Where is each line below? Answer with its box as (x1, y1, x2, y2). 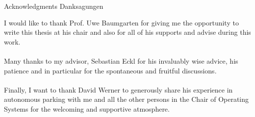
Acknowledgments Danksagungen (4, 1, 103, 11)
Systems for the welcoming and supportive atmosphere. (4, 103, 170, 114)
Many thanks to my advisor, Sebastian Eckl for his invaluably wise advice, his (4, 55, 238, 66)
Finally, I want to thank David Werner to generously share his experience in (4, 84, 233, 94)
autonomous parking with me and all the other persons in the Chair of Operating (4, 94, 249, 104)
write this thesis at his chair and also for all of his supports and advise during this (4, 27, 251, 37)
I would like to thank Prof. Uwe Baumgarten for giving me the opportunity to (4, 17, 239, 27)
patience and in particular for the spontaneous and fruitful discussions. (4, 65, 217, 75)
